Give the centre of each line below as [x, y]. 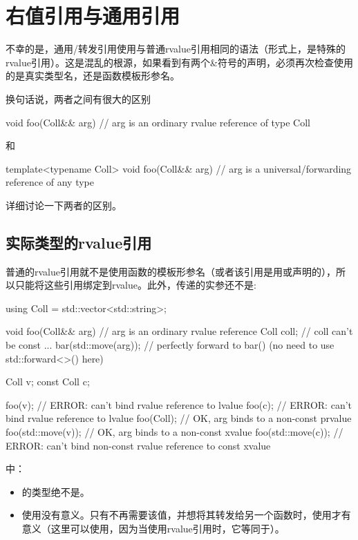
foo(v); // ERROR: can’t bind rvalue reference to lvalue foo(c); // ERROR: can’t [179, 404]
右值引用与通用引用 [93, 16]
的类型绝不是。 [56, 491]
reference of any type [50, 182]
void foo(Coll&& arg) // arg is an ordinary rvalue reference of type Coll [158, 122]
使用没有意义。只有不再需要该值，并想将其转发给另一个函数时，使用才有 [186, 515]
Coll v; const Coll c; [48, 382]
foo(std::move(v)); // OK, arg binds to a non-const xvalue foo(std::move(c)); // [175, 432]
